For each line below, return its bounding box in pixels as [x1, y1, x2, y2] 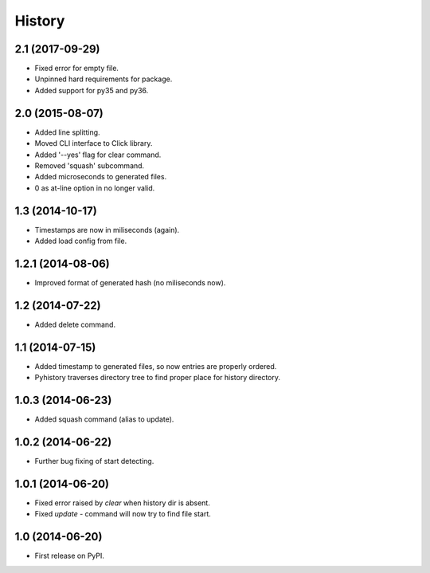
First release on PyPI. [34, 551, 105, 561]
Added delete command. [34, 320, 115, 329]
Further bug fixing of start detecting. [34, 456, 154, 465]
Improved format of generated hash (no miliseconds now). [34, 277, 226, 287]
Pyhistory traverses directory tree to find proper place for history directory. [34, 373, 280, 383]
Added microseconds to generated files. [34, 172, 167, 182]
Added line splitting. [34, 128, 100, 137]
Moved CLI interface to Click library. [34, 139, 153, 148]
